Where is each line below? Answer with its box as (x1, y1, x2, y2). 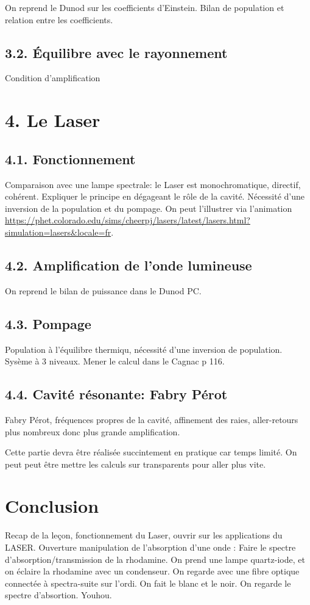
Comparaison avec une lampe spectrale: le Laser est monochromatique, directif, (5, 178, 301, 190)
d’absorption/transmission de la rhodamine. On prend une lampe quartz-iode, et (5, 552, 305, 565)
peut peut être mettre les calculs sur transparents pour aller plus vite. (5, 457, 266, 470)
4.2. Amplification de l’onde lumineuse (5, 255, 252, 274)
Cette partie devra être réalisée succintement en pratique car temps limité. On (5, 446, 297, 458)
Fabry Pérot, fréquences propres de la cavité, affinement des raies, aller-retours (5, 413, 298, 426)
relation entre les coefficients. (5, 13, 113, 26)
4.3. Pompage (5, 314, 91, 333)
